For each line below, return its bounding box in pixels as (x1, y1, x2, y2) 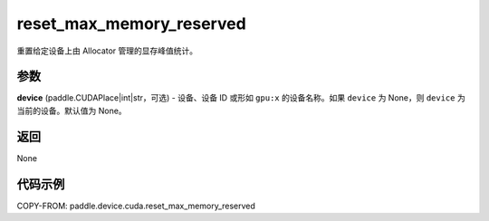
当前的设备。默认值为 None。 (16, 105, 127, 116)
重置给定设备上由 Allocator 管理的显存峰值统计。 (16, 45, 198, 56)
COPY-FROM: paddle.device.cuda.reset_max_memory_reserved (16, 200, 255, 211)
